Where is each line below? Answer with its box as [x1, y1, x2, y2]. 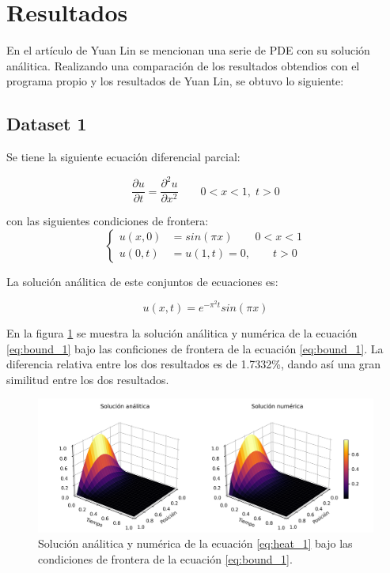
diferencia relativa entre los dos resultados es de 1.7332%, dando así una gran [6, 356, 381, 372]
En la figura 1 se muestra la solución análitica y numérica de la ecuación [6, 325, 358, 341]
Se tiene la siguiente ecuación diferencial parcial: [6, 149, 240, 165]
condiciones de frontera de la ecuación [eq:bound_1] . [38, 550, 293, 567]
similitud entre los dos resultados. [6, 371, 169, 387]
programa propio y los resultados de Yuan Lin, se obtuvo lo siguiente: [6, 73, 344, 89]
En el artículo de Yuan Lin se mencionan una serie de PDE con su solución [6, 42, 370, 58]
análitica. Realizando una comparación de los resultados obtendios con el [6, 57, 360, 74]
